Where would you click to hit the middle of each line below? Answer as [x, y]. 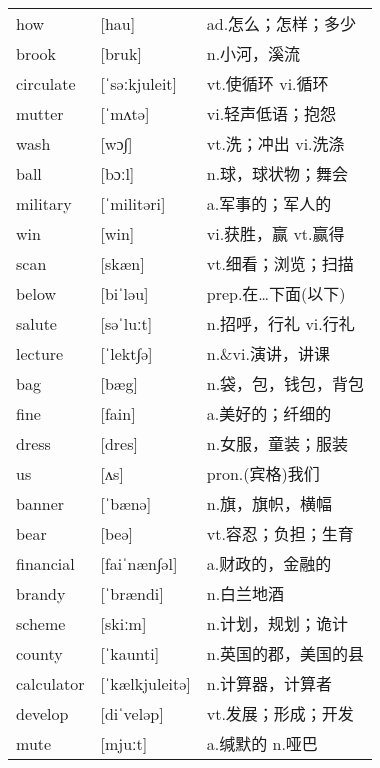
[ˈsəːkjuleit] [139, 83]
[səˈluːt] [126, 323]
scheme [41, 623]
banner [40, 503]
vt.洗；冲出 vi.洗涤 [275, 144]
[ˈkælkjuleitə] [145, 683]
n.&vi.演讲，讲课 [268, 354]
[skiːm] [123, 623]
